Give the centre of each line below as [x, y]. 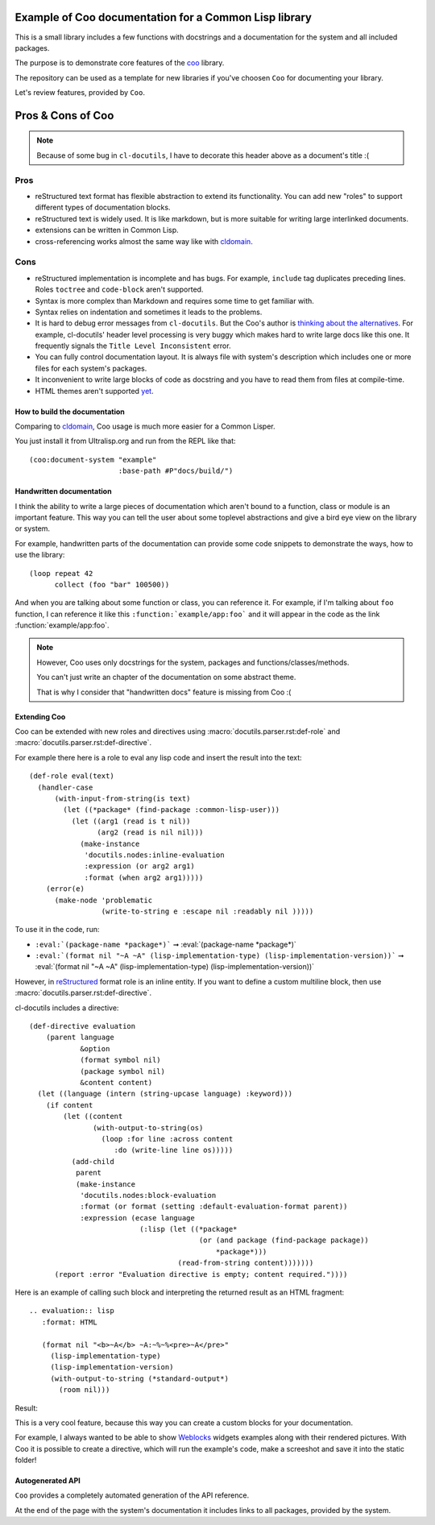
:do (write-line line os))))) [174, 1150]
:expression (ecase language [137, 1218]
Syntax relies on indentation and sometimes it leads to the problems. [149, 312]
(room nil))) [85, 1390]
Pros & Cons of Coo [64, 116]
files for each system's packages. [91, 368]
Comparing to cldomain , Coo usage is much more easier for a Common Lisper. [145, 426]
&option [95, 1048]
